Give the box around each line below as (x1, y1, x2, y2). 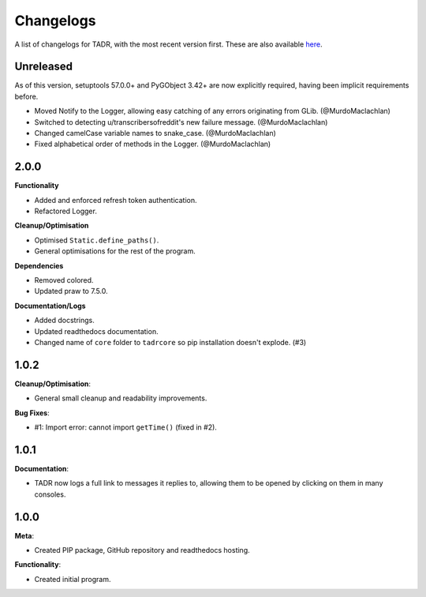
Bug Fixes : (14, 407, 50, 418)
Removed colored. (34, 276, 94, 285)
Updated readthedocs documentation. (34, 326, 159, 336)
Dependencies (14, 261, 64, 270)
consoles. (34, 490, 66, 499)
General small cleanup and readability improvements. (34, 393, 207, 403)
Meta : (14, 531, 35, 540)
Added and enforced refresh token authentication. (34, 195, 197, 205)
